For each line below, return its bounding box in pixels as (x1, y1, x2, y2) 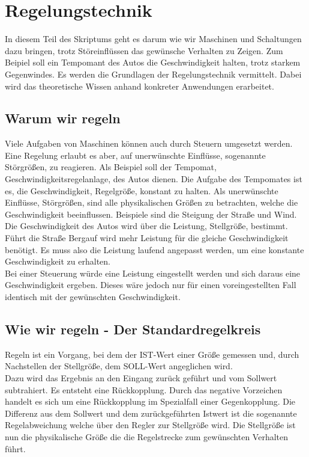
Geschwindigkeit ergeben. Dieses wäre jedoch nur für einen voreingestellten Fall (5, 278, 296, 291)
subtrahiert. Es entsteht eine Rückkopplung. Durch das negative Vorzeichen (5, 383, 283, 396)
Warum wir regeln (5, 109, 121, 127)
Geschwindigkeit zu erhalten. (5, 255, 110, 268)
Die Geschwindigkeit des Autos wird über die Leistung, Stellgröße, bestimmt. (5, 219, 288, 232)
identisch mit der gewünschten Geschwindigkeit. (5, 290, 181, 303)
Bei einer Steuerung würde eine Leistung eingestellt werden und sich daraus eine (5, 266, 301, 279)
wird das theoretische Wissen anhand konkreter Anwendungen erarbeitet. (5, 79, 274, 92)
